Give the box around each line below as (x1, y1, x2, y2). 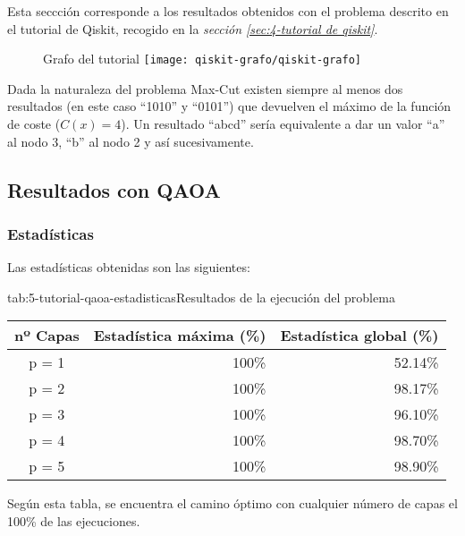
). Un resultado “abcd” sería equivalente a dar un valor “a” (121, 115, 445, 133)
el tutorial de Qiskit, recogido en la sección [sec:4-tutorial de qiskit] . (7, 19, 378, 38)
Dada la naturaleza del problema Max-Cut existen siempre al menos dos (7, 79, 403, 98)
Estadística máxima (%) (93, 325, 266, 346)
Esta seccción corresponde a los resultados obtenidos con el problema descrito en (7, 2, 449, 20)
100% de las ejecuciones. (7, 512, 140, 530)
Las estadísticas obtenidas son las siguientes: (7, 258, 250, 277)
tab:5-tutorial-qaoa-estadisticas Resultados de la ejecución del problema (7, 287, 395, 306)
